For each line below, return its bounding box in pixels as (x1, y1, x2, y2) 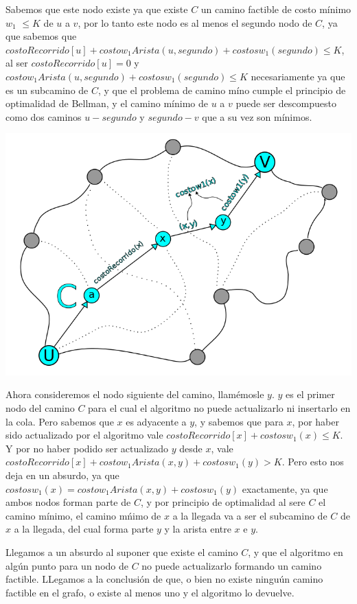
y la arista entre (164, 522, 231, 536)
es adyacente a (126, 414, 187, 428)
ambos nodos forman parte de (5, 495, 131, 509)
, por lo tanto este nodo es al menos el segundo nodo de (78, 15, 312, 30)
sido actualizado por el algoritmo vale (5, 428, 163, 442)
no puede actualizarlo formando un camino (141, 558, 322, 572)
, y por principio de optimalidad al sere (140, 495, 306, 509)
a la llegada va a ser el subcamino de (172, 508, 327, 522)
